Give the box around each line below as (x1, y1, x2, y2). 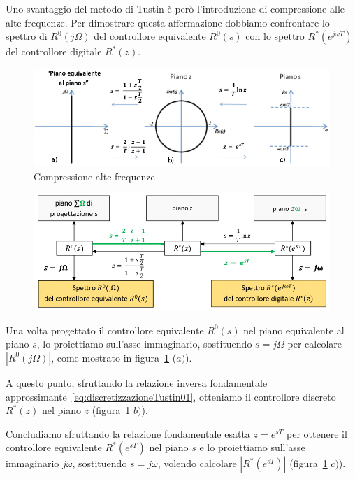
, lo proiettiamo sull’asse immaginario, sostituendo (36, 336, 252, 351)
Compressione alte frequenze (34, 169, 155, 183)
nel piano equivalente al (243, 322, 345, 337)
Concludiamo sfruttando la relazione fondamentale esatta (6, 426, 250, 441)
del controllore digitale (6, 44, 102, 59)
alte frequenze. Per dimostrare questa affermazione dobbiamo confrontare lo (6, 15, 330, 29)
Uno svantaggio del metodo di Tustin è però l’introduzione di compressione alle (6, 1, 345, 15)
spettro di (6, 29, 48, 43)
